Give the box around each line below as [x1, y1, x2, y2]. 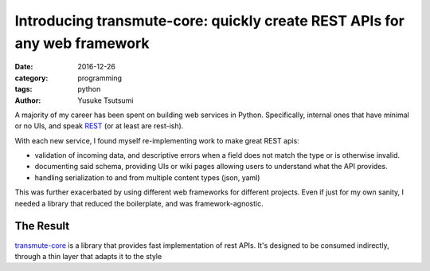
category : [14, 73, 49, 83]
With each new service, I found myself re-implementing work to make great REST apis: [14, 135, 300, 145]
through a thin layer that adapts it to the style [14, 251, 162, 261]
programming [77, 73, 123, 83]
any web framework [14, 34, 150, 52]
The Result [14, 219, 70, 233]
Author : [14, 96, 41, 105]
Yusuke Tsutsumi [77, 96, 134, 105]
